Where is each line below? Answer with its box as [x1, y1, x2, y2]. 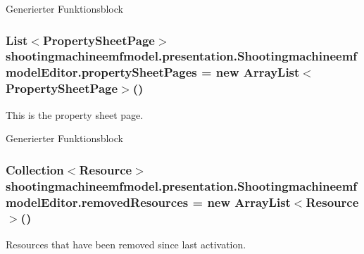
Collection [6, 160, 64, 178]
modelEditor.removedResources [6, 193, 189, 210]
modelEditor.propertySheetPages [6, 63, 197, 81]
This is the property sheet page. [6, 107, 144, 122]
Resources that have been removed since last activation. [6, 236, 246, 251]
